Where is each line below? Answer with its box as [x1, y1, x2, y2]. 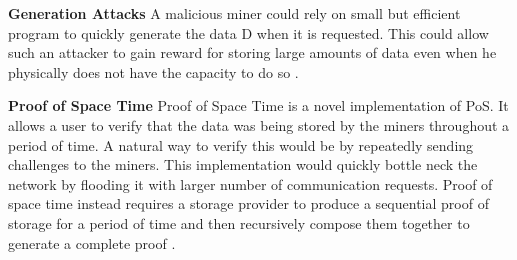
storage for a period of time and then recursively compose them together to [8, 212, 470, 233]
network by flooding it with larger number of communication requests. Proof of [8, 173, 493, 194]
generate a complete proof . [8, 232, 176, 253]
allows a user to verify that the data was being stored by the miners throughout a [8, 114, 510, 135]
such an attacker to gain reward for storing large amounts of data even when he [8, 42, 497, 63]
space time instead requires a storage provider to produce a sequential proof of [8, 193, 489, 214]
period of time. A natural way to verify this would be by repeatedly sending [8, 134, 474, 155]
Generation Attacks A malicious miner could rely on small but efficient [8, 3, 461, 23]
